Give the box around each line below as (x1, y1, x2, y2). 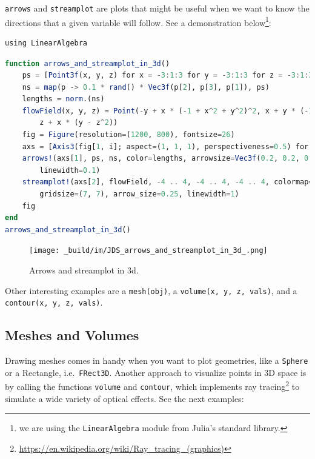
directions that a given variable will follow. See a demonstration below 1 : (5, 14, 271, 28)
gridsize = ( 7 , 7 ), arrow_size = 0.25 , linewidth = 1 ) (39, 190, 239, 199)
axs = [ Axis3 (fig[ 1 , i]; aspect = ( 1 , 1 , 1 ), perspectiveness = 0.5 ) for (22, 142, 309, 151)
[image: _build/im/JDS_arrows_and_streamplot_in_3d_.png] (29, 246, 268, 255)
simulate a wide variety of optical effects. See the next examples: (5, 392, 244, 404)
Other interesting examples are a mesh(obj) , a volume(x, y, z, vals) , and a (5, 284, 297, 297)
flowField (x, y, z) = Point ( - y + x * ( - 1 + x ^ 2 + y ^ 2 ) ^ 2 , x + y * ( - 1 (22, 106, 313, 115)
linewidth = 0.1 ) (39, 166, 101, 175)
